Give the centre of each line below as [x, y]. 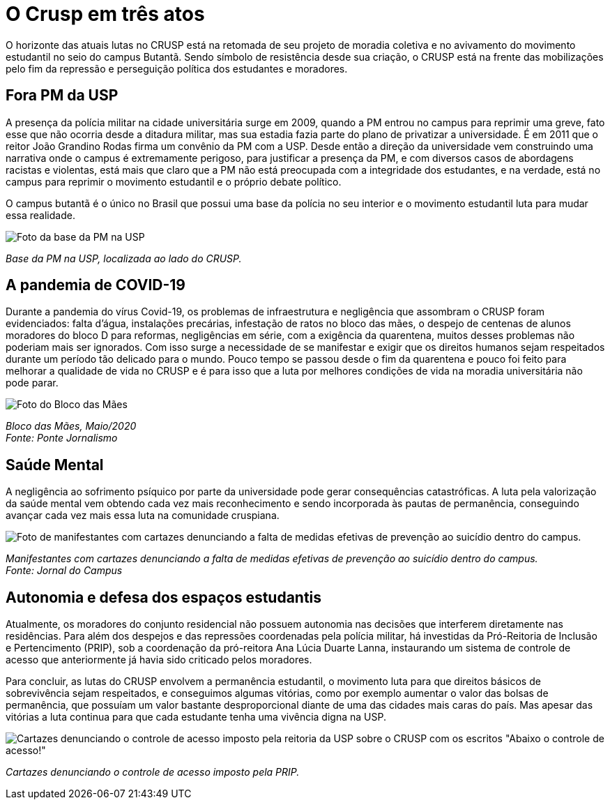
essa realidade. [40, 215]
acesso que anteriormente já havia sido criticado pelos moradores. [159, 660]
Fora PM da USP [62, 96]
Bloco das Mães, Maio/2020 [71, 426]
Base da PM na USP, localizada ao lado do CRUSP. [124, 258]
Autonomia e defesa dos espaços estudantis [164, 597]
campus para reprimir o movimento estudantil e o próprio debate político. [174, 181]
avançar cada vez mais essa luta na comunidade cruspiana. [143, 516]
